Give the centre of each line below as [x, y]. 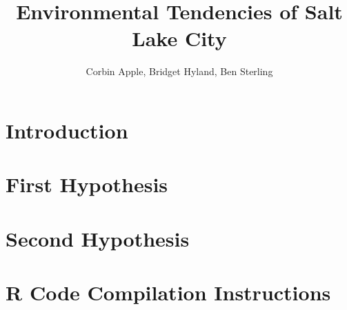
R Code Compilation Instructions [168, 292]
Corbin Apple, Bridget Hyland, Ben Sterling [179, 71]
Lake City [179, 38]
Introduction [67, 130]
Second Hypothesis [98, 238]
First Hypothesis [87, 184]
